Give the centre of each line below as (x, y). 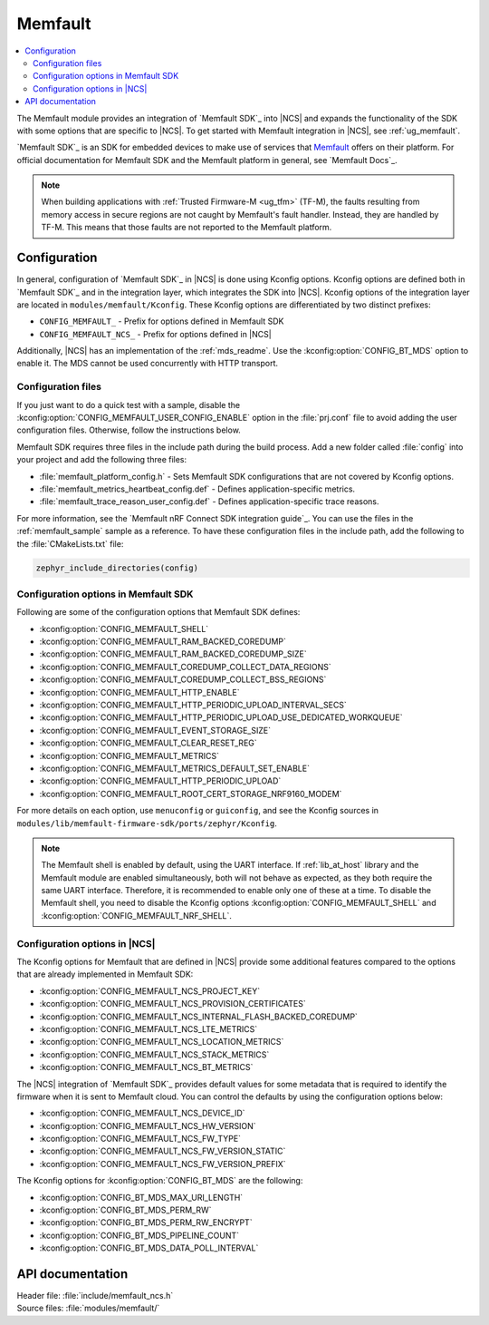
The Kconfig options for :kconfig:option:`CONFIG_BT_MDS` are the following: (160, 1181)
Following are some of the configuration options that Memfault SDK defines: (158, 612)
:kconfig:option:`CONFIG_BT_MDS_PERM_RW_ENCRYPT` (146, 1223)
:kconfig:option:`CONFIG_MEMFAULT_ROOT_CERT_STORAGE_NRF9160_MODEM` (191, 794)
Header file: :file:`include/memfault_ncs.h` (95, 1296)
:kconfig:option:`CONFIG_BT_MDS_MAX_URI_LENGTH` (141, 1197)
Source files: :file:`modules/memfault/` (88, 1308)
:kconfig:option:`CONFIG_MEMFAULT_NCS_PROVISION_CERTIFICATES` (173, 1004)
